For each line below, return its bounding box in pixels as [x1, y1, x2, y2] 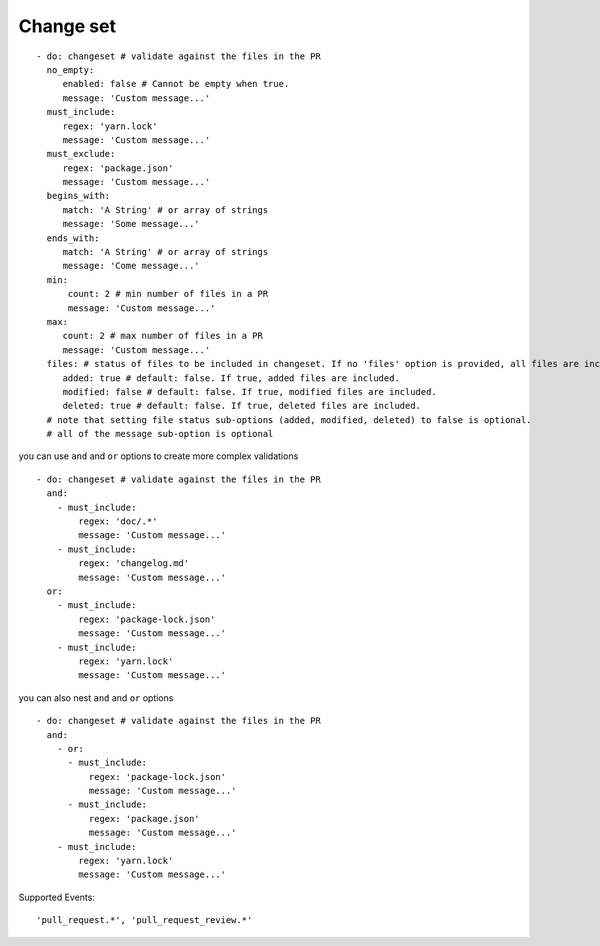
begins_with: [46, 190, 111, 202]
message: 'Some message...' [62, 218, 200, 230]
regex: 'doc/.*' [78, 516, 158, 527]
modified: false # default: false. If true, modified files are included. [62, 386, 437, 397]
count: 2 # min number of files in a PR [67, 288, 269, 300]
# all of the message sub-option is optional [46, 428, 274, 440]
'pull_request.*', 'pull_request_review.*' [36, 915, 253, 926]
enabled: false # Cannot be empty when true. [62, 78, 290, 90]
